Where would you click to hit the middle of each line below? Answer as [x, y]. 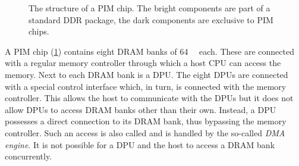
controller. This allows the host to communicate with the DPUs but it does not [149, 98]
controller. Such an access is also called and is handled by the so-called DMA [145, 132]
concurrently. [29, 156]
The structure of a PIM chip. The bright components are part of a [149, 8]
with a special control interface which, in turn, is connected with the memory [146, 86]
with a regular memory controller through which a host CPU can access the [143, 63]
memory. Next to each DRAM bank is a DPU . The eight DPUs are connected [147, 74]
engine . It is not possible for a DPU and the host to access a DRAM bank [140, 144]
